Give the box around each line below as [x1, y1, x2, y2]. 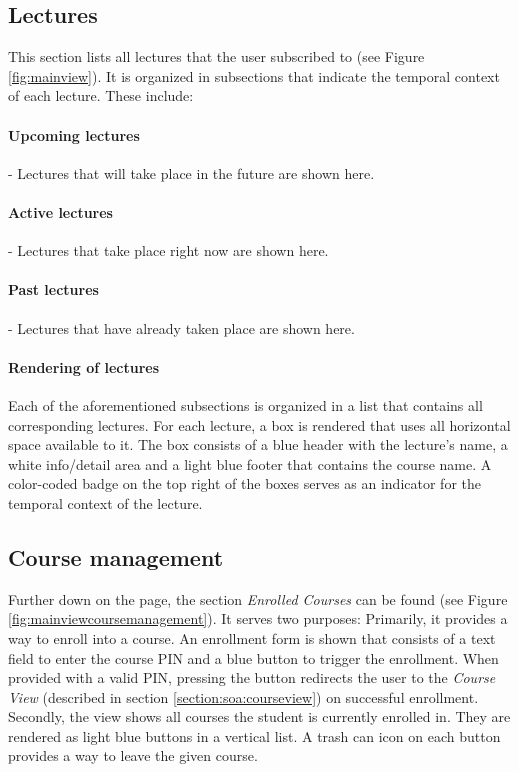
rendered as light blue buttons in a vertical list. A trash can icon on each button [8, 725, 501, 746]
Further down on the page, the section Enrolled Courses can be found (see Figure [8, 588, 508, 609]
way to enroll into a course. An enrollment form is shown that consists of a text [8, 627, 496, 648]
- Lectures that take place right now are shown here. [8, 240, 329, 261]
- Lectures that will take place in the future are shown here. [8, 162, 375, 183]
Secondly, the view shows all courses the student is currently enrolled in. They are [8, 706, 511, 727]
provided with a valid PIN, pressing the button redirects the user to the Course [8, 667, 496, 688]
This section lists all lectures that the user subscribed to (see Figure [8, 46, 425, 67]
